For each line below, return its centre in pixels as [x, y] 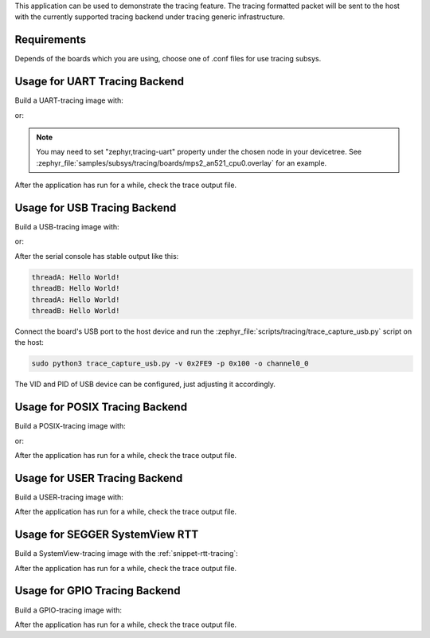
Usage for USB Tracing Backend [96, 207]
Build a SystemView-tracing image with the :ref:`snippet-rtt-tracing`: [126, 554]
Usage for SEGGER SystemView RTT [107, 535]
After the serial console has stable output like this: [97, 256]
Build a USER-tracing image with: [69, 497]
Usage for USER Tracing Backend [99, 478]
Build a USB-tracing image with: [67, 227]
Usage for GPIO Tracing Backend [98, 591]
